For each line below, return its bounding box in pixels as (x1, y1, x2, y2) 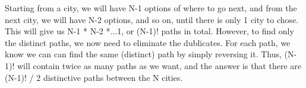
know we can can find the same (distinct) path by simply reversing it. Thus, (5, 48, 282, 60)
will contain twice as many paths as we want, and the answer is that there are (17, 59, 301, 71)
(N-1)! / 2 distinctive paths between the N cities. (5, 71, 183, 83)
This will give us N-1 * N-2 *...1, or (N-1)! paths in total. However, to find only (5, 25, 294, 37)
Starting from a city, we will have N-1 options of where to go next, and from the (5, 2, 297, 14)
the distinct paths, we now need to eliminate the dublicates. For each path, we (5, 36, 291, 48)
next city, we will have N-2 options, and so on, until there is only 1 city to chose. (5, 13, 299, 25)
